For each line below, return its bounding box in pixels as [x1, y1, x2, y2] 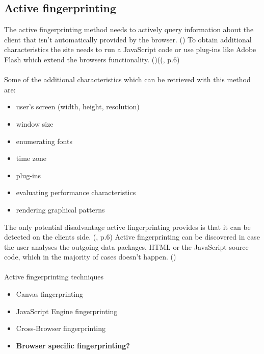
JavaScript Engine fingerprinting [16, 305, 118, 316]
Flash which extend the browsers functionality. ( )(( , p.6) [4, 54, 180, 64]
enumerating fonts [16, 135, 72, 146]
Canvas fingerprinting [16, 289, 84, 299]
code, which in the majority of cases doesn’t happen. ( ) [4, 251, 176, 262]
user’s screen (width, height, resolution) [16, 101, 140, 112]
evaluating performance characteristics [16, 187, 136, 198]
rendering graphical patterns [16, 204, 105, 215]
